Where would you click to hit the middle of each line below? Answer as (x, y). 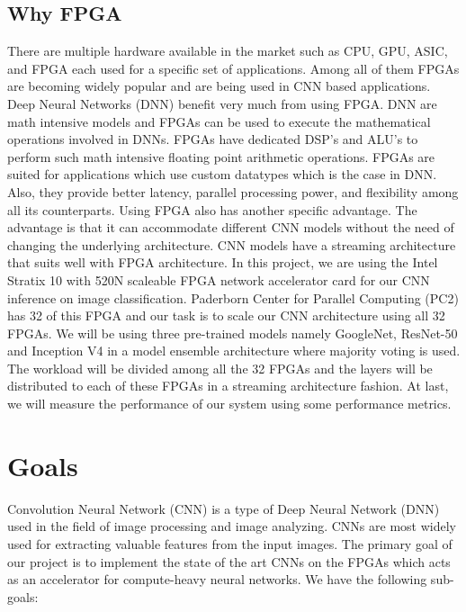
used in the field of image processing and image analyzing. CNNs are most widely (232, 526)
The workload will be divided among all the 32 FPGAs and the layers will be (220, 368)
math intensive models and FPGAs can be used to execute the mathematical (219, 121)
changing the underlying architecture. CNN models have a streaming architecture (232, 244)
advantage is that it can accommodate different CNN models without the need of (231, 227)
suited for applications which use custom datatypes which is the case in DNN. (222, 174)
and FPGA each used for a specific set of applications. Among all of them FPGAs (233, 68)
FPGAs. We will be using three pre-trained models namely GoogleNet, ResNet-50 (233, 333)
